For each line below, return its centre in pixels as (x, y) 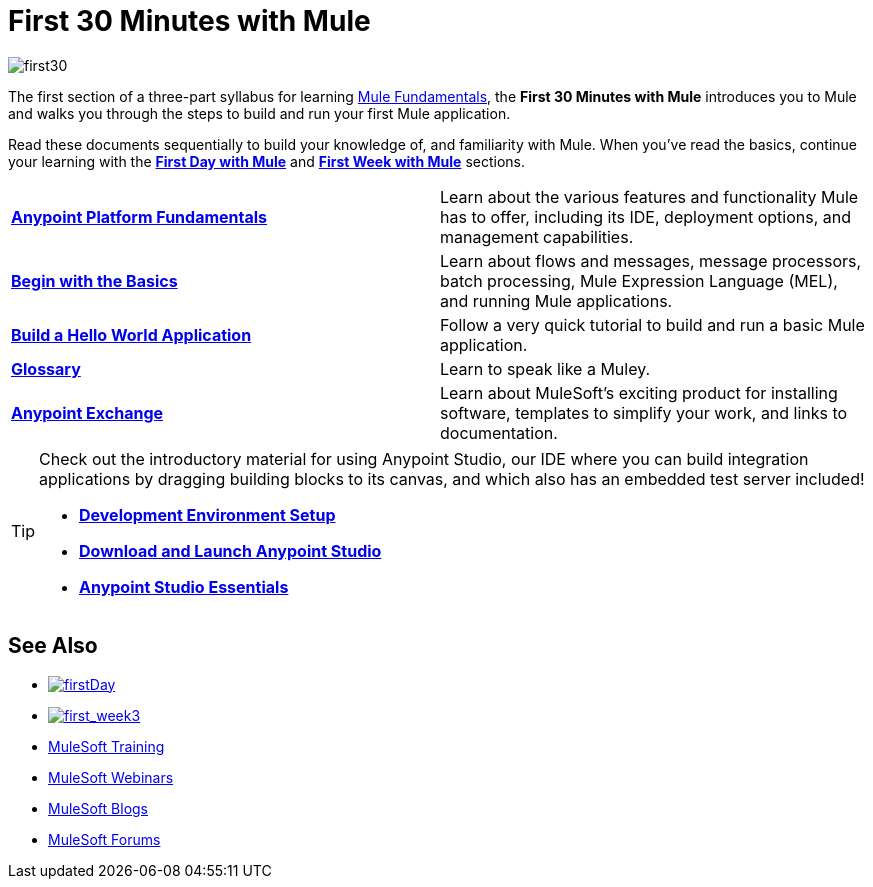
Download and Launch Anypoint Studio (230, 550)
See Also (53, 646)
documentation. (499, 432)
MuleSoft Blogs (98, 808)
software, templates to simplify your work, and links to (644, 412)
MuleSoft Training (106, 746)
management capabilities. (537, 236)
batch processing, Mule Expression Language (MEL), (639, 280)
